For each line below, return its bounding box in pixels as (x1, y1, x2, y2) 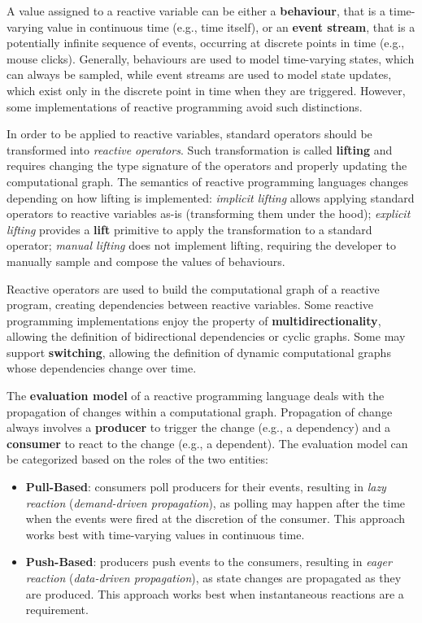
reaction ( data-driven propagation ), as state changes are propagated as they (25, 569, 402, 586)
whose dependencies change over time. (7, 359, 197, 377)
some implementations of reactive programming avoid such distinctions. (7, 98, 363, 115)
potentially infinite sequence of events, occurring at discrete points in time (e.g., (7, 34, 405, 51)
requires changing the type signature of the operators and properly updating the (7, 157, 407, 174)
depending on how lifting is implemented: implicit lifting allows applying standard (7, 189, 415, 206)
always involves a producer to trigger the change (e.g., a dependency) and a (7, 419, 391, 436)
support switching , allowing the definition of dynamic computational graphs (7, 343, 391, 360)
